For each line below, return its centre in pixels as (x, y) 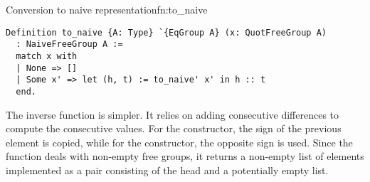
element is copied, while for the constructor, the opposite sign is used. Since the (179, 142)
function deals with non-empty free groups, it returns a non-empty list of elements (185, 156)
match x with (47, 56)
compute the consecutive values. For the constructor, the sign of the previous (174, 128)
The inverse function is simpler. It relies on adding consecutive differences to (173, 114)
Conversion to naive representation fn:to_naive (107, 9)
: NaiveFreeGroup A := (69, 44)
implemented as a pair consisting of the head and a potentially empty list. (167, 170)
